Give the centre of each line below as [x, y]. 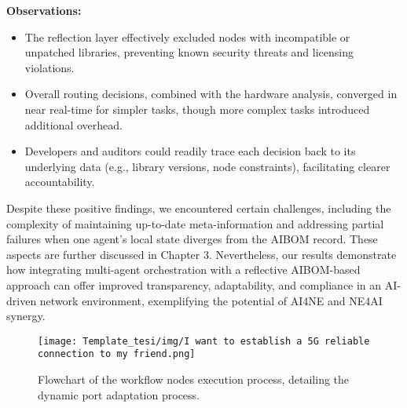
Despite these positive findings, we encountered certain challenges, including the [199, 208]
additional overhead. [73, 124]
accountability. [60, 182]
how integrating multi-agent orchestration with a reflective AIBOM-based [183, 270]
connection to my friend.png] [117, 354]
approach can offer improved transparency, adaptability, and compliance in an [194, 284]
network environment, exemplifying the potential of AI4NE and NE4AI [211, 300]
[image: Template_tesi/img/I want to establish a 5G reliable [204, 341]
